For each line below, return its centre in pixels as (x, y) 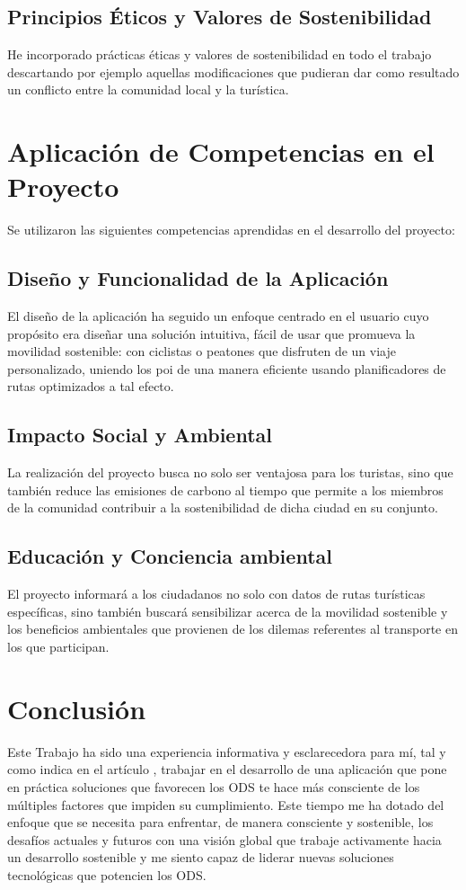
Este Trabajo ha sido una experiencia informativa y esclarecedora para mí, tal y (227, 751)
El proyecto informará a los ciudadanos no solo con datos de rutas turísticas (216, 594)
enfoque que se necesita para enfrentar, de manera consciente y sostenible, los (220, 822)
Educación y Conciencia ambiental (170, 556)
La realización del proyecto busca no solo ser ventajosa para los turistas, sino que (230, 472)
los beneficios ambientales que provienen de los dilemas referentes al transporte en (233, 629)
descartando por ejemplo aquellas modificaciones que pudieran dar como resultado (233, 71)
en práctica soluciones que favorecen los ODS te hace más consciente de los (214, 786)
